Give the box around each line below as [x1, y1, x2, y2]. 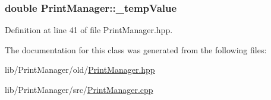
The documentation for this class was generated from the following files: [5, 43, 267, 56]
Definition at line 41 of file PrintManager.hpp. [5, 24, 173, 36]
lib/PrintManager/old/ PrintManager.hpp [5, 63, 155, 76]
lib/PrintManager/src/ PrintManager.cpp [5, 83, 153, 95]
